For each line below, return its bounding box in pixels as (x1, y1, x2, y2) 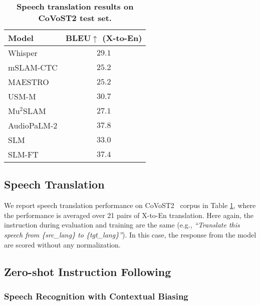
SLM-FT (8, 148, 39, 160)
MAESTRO (8, 76, 49, 87)
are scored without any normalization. (4, 239, 121, 249)
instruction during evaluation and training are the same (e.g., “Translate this (4, 219, 240, 230)
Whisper (8, 47, 38, 58)
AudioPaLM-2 (8, 119, 58, 131)
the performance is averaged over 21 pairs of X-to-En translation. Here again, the (4, 209, 254, 220)
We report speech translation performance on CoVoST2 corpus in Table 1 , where (4, 200, 256, 210)
